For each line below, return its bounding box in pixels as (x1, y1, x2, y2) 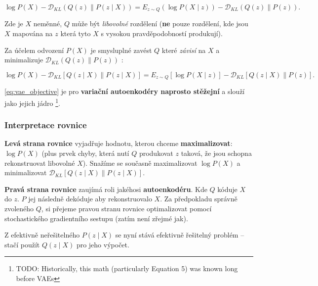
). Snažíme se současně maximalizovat (82, 157, 198, 168)
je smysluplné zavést (90, 45, 152, 55)
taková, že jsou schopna (181, 147, 252, 158)
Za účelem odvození (4, 45, 64, 55)
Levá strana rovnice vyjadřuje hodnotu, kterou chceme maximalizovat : (4, 138, 233, 148)
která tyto (60, 28, 91, 39)
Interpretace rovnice (4, 119, 87, 131)
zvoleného (4, 203, 34, 213)
